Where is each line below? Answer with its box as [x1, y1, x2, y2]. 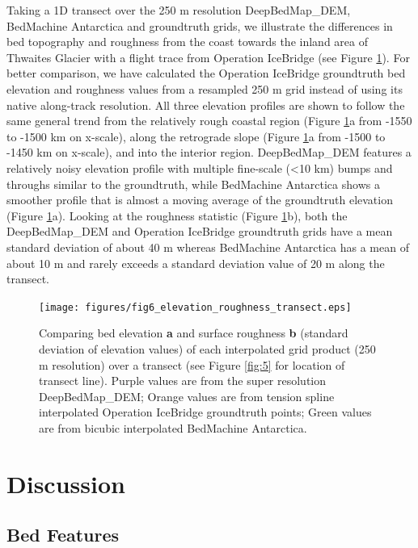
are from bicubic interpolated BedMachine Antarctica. [39, 419, 307, 436]
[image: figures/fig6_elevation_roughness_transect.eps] [39, 301, 352, 313]
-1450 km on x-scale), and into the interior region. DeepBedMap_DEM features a [6, 144, 412, 161]
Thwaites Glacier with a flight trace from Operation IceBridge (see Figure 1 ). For [6, 48, 410, 65]
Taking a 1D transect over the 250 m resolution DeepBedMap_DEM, [6, 2, 351, 18]
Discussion [6, 466, 125, 500]
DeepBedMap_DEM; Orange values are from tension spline [39, 387, 335, 404]
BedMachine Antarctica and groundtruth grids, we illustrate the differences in [6, 17, 393, 34]
